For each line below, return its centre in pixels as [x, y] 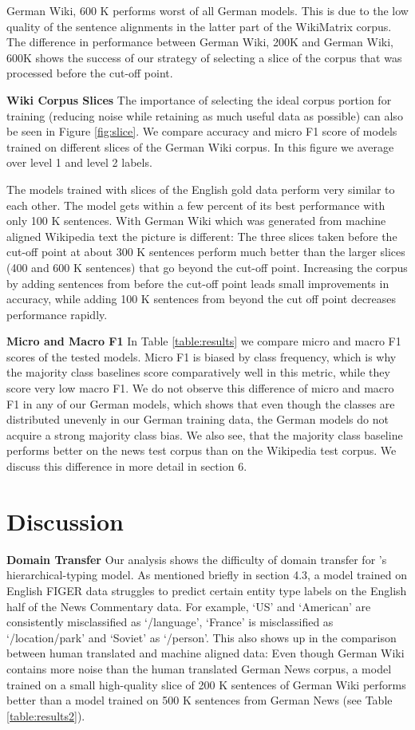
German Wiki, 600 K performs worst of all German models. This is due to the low [207, 10]
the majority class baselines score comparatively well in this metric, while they [198, 372]
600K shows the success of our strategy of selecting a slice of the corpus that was [204, 57]
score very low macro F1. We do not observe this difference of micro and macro [200, 388]
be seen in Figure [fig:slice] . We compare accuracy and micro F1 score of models [202, 131]
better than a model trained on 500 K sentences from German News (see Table [200, 700]
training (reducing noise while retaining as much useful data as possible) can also [205, 115]
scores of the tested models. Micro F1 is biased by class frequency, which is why [202, 356]
